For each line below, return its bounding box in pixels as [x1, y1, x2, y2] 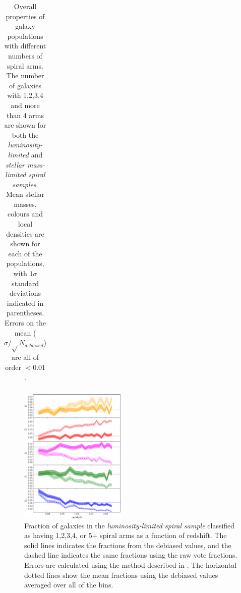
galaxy [15, 21, 35, 31]
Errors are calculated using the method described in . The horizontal [24, 559, 237, 570]
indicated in [7, 297, 44, 308]
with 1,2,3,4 [7, 90, 43, 100]
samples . [12, 179, 38, 189]
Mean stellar [6, 189, 44, 199]
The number [6, 70, 44, 81]
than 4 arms [7, 110, 44, 120]
